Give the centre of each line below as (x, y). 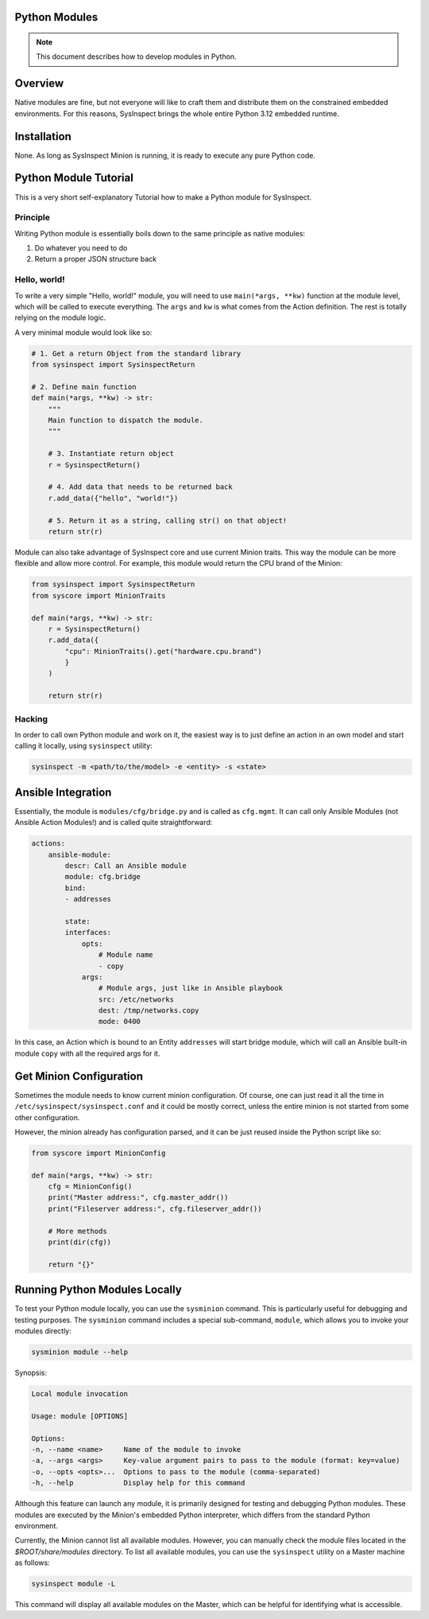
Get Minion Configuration (79, 1076)
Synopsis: (31, 1373)
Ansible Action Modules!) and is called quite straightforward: (114, 823)
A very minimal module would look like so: (83, 332)
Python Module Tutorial (74, 178)
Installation (43, 136)
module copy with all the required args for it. (87, 1053)
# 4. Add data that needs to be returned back (141, 487)
